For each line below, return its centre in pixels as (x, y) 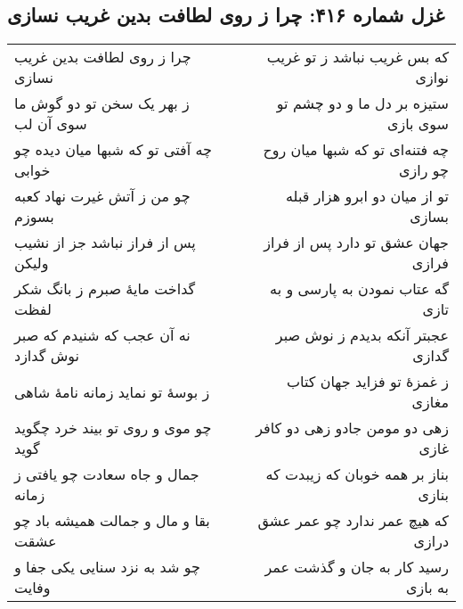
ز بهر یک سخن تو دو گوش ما (102, 103)
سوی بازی (418, 124)
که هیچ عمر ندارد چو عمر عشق (353, 521)
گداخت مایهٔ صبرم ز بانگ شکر (105, 289)
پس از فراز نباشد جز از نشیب (105, 243)
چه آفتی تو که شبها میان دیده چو (113, 150)
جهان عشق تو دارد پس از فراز (356, 243)
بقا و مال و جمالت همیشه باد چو (112, 521)
